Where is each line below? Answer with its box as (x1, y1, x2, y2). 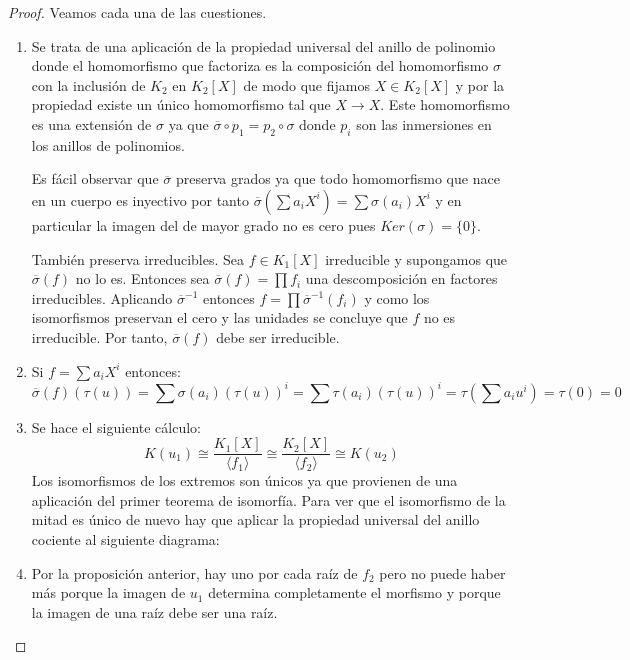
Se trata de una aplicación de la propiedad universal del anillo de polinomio (31, 35, 496, 56)
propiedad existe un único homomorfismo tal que (31, 94, 331, 115)
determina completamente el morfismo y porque (208, 582, 501, 603)
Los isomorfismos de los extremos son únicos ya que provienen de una (31, 470, 458, 491)
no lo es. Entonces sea (75, 268, 210, 289)
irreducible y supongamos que (325, 248, 508, 269)
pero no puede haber (379, 562, 506, 583)
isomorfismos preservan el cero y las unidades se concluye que (31, 307, 408, 328)
